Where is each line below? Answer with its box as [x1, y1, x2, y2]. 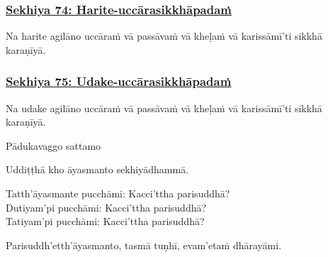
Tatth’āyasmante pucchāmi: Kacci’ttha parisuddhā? [6, 186, 230, 200]
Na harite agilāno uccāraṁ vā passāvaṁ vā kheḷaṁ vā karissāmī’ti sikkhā [6, 28, 322, 43]
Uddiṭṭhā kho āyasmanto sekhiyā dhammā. [6, 162, 189, 177]
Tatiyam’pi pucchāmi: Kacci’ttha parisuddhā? [6, 214, 205, 229]
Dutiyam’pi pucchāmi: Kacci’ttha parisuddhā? [6, 199, 207, 214]
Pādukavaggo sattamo [6, 138, 101, 153]
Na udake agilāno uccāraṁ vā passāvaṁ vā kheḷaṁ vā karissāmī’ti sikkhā [6, 100, 322, 115]
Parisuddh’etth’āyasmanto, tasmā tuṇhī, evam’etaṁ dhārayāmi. [6, 237, 282, 252]
